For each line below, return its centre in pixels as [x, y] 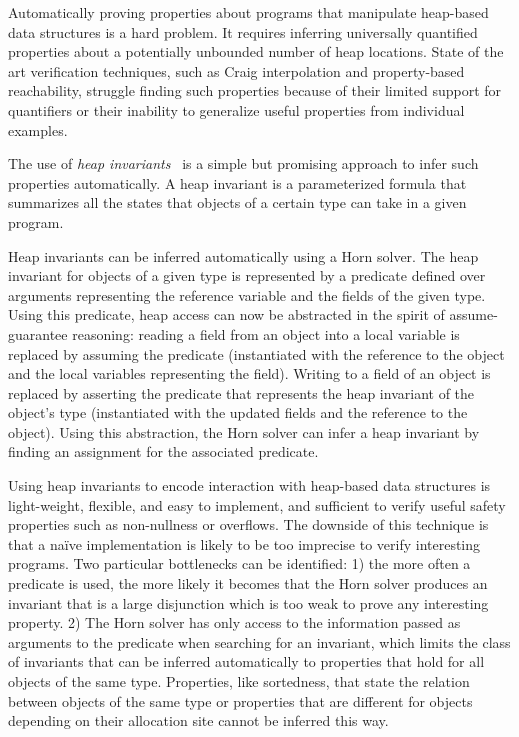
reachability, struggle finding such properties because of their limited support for [255, 90]
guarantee [38, 333]
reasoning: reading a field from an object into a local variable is [266, 333]
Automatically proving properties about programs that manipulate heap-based [248, 12]
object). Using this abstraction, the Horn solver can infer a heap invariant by [244, 431]
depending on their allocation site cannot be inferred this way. [198, 720]
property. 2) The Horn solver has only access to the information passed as [234, 622]
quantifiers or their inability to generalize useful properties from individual [236, 109]
